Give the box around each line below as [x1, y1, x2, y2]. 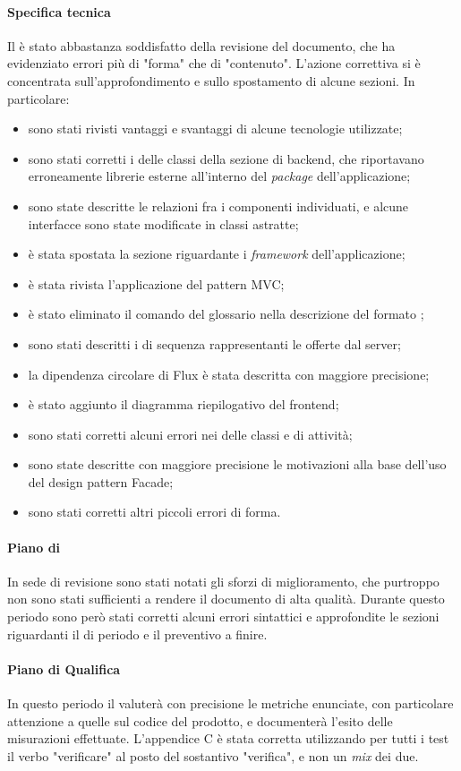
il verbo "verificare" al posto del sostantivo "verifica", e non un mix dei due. [7, 746, 419, 765]
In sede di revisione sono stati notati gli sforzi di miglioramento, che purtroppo [7, 571, 440, 590]
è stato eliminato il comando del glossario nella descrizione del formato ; [28, 304, 424, 323]
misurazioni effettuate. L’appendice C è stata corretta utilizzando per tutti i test [7, 729, 449, 748]
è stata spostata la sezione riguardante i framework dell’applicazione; [28, 244, 406, 263]
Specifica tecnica [7, 2, 111, 21]
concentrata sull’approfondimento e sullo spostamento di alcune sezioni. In [7, 71, 415, 90]
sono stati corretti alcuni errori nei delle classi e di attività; [28, 424, 353, 443]
